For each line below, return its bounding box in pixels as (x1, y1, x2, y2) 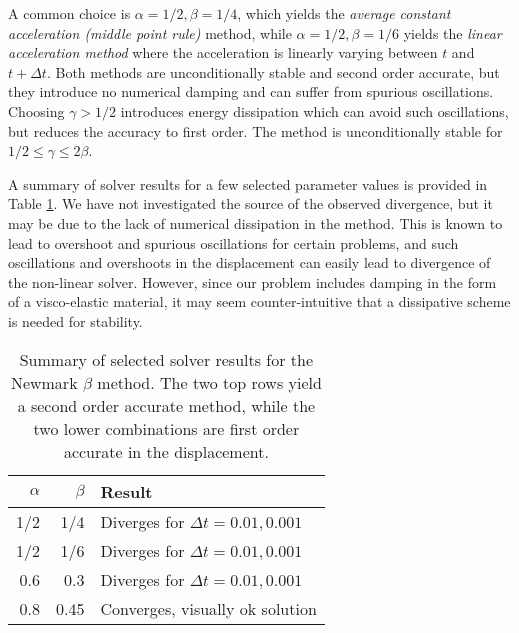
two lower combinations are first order (33, 416, 300, 440)
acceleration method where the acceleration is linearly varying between (8, 42, 438, 63)
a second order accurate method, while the (17, 393, 316, 417)
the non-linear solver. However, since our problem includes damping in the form (8, 271, 497, 292)
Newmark (10, 370, 78, 394)
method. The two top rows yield (97, 370, 322, 394)
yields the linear (403, 22, 502, 43)
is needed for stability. (8, 310, 143, 331)
